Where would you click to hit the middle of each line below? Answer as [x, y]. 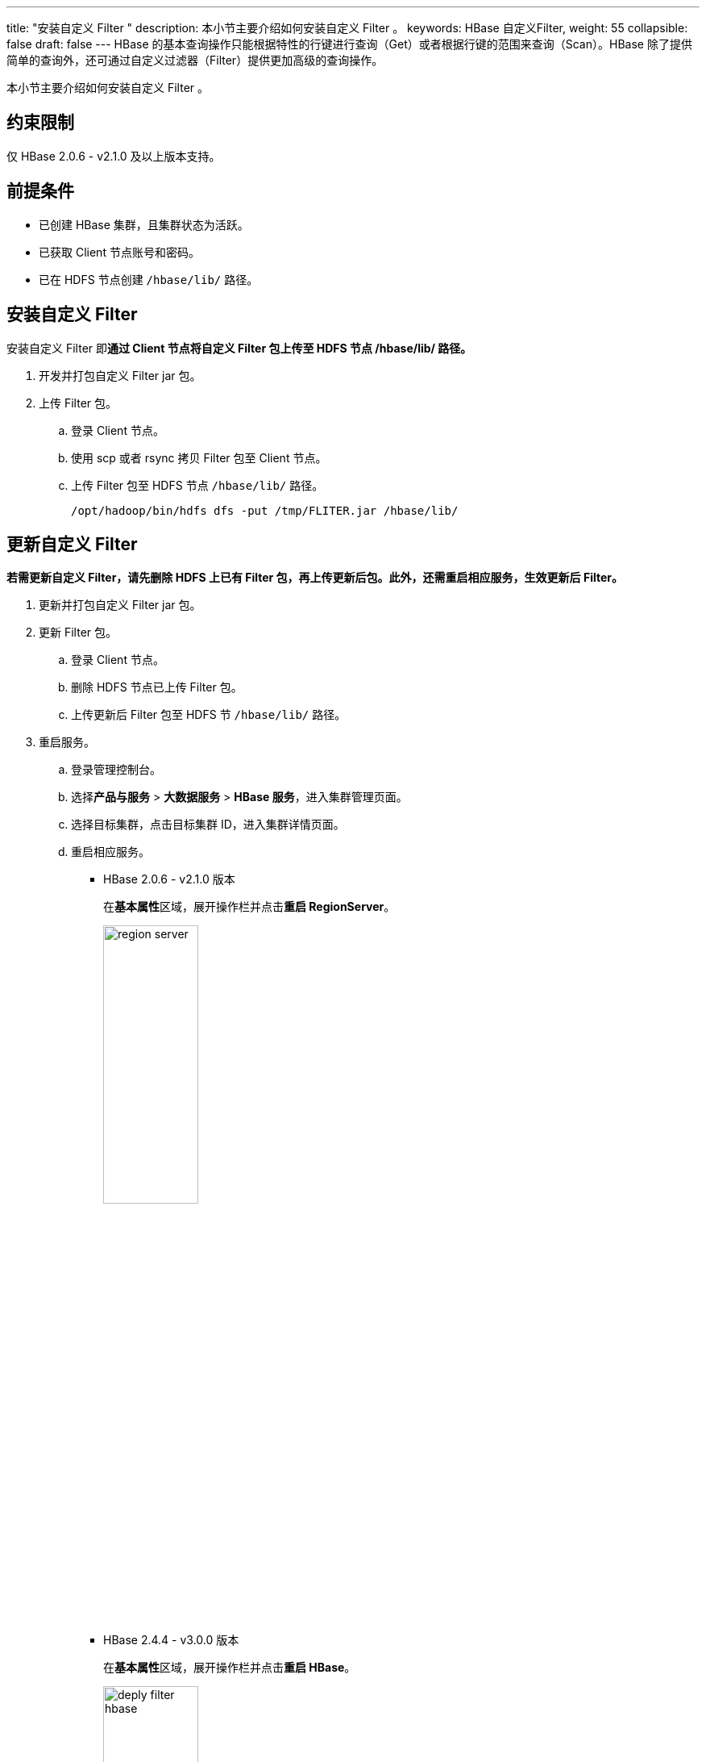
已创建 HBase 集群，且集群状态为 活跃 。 [144, 224]
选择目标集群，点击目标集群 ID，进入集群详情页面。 [208, 825]
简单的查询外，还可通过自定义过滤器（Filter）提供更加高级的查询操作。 [195, 60]
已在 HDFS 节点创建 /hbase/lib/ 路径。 [149, 279]
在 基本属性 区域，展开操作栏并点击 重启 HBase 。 [230, 1668]
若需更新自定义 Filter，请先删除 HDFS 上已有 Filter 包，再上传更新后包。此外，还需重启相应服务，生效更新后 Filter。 [315, 578]
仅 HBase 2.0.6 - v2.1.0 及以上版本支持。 [114, 156]
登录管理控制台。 [116, 770]
